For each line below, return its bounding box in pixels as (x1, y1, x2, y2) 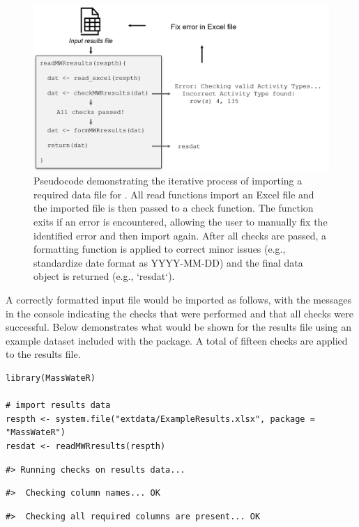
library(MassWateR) (6, 372, 96, 383)
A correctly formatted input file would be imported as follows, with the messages (6, 292, 351, 307)
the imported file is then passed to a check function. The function (33, 200, 314, 215)
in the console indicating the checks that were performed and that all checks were (6, 306, 353, 320)
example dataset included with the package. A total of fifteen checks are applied (6, 333, 348, 347)
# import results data (6, 400, 111, 411)
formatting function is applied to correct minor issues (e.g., (33, 242, 286, 256)
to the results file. (6, 347, 81, 361)
